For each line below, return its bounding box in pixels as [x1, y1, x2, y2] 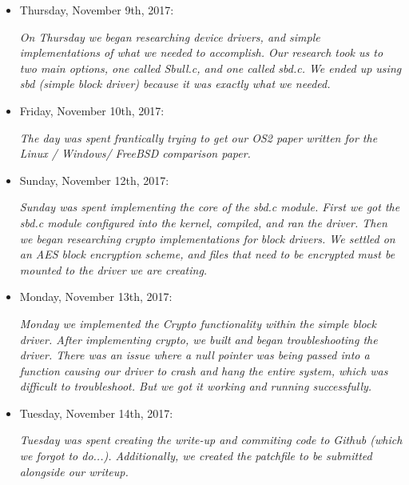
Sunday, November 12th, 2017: [19, 171, 169, 188]
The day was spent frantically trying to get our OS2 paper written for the [19, 129, 378, 146]
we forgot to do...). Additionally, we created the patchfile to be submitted [19, 447, 372, 464]
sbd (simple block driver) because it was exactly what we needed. [19, 75, 331, 92]
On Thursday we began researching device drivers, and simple [19, 28, 320, 45]
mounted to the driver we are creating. [19, 261, 208, 278]
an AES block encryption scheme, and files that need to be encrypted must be [19, 246, 395, 263]
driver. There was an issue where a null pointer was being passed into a [19, 347, 370, 363]
